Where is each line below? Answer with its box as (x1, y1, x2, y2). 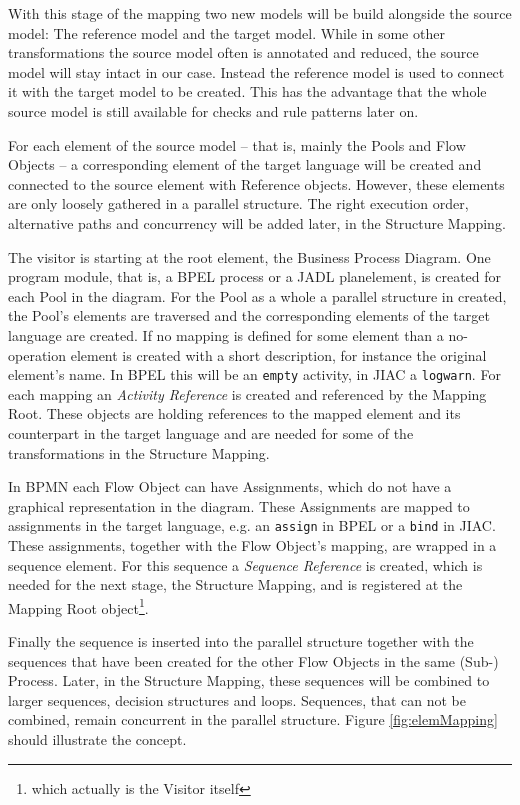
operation (8, 344, 67, 365)
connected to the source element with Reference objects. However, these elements (8, 173, 505, 194)
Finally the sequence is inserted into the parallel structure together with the (8, 631, 474, 651)
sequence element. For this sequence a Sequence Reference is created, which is (8, 554, 483, 575)
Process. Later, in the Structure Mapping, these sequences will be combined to (8, 670, 490, 691)
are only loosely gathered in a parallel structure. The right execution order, (8, 193, 469, 214)
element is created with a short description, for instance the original (70, 344, 487, 365)
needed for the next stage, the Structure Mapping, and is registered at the (8, 574, 463, 595)
